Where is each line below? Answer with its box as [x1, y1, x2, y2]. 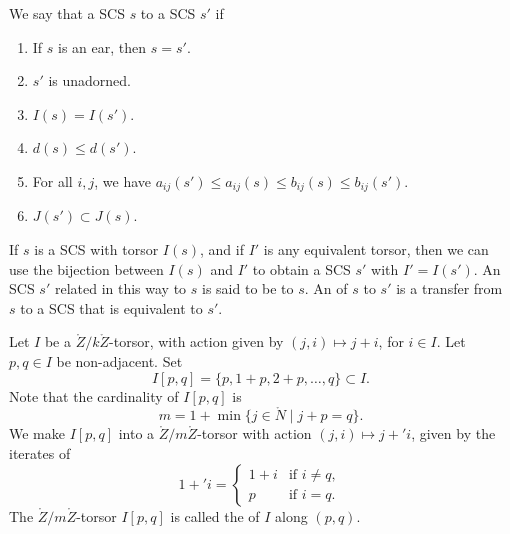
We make [9, 423, 65, 444]
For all [32, 170, 73, 191]
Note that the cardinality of [9, 385, 179, 406]
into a [118, 423, 155, 444]
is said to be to [202, 278, 294, 299]
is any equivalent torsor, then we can [263, 239, 489, 260]
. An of [304, 278, 348, 299]
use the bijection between [9, 258, 164, 279]
